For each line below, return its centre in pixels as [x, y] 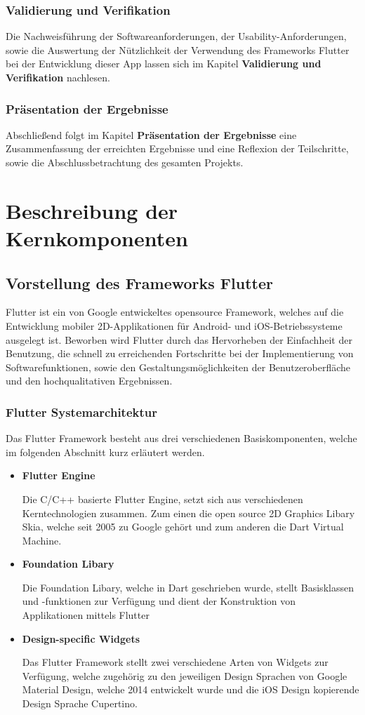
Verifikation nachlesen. [58, 77]
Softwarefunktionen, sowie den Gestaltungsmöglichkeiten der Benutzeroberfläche [178, 367]
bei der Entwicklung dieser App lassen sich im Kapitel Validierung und [164, 64]
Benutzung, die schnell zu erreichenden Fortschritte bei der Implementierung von [180, 353]
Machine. [42, 540]
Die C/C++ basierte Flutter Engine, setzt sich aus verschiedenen [162, 499]
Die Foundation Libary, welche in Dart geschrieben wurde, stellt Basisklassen [188, 587]
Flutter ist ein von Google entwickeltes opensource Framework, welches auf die [175, 312]
